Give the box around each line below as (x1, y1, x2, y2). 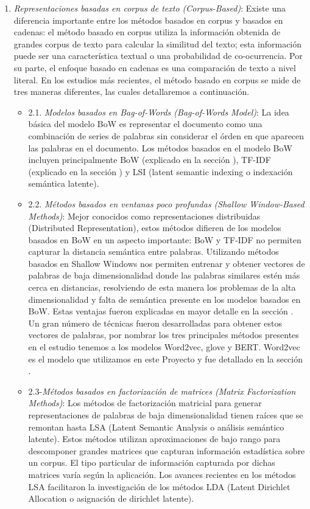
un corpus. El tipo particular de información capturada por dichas (28, 456, 275, 469)
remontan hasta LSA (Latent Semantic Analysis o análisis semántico (28, 420, 284, 433)
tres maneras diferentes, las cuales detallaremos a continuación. (13, 85, 250, 98)
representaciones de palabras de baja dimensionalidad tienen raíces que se (28, 409, 303, 421)
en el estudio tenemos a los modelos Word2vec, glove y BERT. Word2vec (28, 341, 300, 353)
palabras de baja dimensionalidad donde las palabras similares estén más (28, 269, 300, 282)
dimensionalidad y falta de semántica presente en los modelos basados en (28, 293, 301, 305)
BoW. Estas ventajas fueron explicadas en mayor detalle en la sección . (28, 305, 294, 317)
